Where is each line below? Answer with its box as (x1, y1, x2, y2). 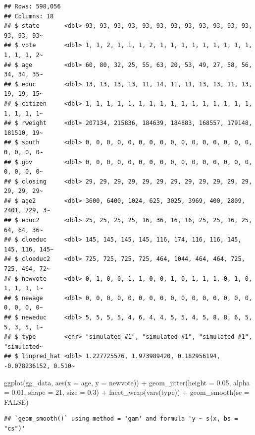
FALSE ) (4, 396, 29, 407)
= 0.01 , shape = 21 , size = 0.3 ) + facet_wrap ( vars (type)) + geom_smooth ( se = (4, 387, 250, 397)
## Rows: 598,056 (4, 3, 61, 10)
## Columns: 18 (4, 12, 54, 20)
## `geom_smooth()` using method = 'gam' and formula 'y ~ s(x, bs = (4, 415, 238, 423)
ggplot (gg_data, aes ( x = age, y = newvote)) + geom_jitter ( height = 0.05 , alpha (4, 377, 250, 387)
